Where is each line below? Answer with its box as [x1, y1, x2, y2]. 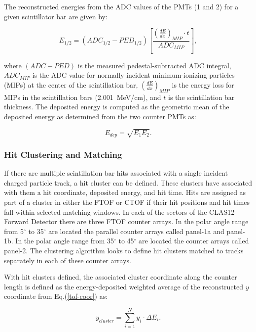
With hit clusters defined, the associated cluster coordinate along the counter [4, 272, 237, 282]
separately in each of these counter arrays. [4, 255, 131, 265]
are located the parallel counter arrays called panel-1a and [48, 226, 224, 236]
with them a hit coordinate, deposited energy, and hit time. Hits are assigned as [4, 187, 246, 197]
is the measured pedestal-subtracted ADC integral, [77, 60, 231, 70]
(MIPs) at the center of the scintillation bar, [4, 79, 138, 90]
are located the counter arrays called [139, 236, 249, 246]
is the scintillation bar [168, 92, 235, 102]
